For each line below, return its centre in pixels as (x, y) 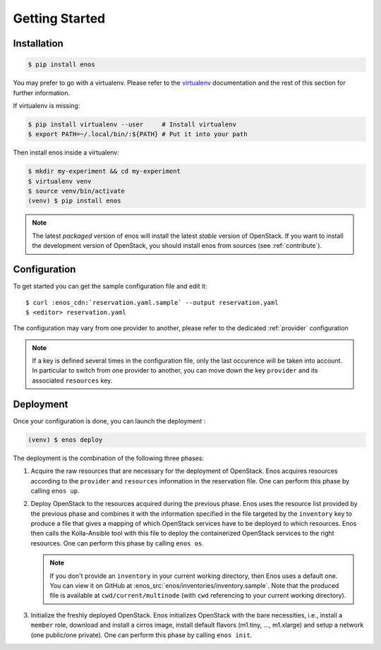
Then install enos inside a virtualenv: (66, 152)
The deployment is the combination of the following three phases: (109, 458)
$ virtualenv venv (60, 181)
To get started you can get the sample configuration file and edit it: (110, 287)
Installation (38, 43)
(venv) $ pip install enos (74, 201)
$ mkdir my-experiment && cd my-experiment (104, 171)
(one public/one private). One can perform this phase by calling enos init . (141, 634)
